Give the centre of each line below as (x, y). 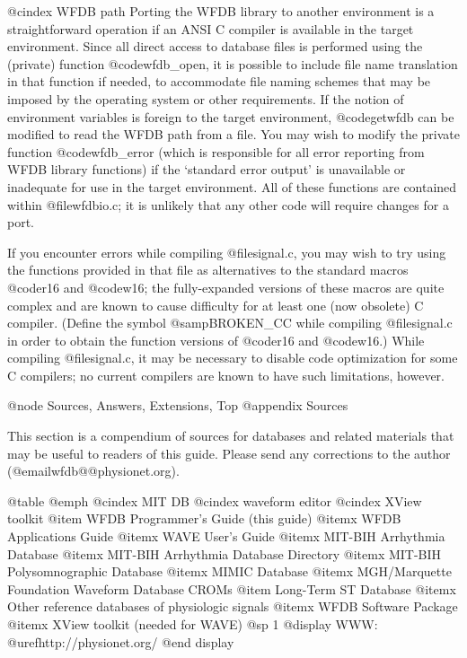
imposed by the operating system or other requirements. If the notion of (206, 98)
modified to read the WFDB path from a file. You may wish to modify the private (234, 134)
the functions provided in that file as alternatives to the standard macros (208, 270)
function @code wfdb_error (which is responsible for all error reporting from (216, 151)
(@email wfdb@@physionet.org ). (93, 471)
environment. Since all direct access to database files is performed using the (215, 46)
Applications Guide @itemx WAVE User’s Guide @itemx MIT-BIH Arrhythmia (226, 536)
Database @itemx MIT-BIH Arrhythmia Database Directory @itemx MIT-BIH (225, 553)
